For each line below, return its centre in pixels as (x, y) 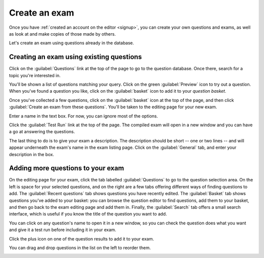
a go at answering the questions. (42, 132)
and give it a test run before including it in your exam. (63, 230)
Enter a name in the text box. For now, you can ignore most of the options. (84, 116)
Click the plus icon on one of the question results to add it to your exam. (81, 238)
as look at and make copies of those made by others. (62, 34)
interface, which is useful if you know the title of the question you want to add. (88, 214)
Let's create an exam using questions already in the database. (72, 43)
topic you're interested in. (35, 75)
